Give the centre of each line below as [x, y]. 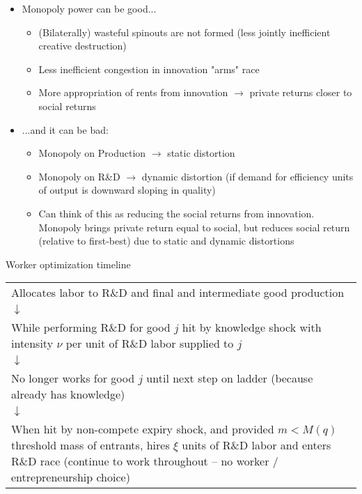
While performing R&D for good [91, 327]
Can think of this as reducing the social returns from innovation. [176, 213]
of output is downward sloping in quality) [127, 190]
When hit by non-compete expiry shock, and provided [143, 429]
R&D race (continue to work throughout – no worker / [145, 461]
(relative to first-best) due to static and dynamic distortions [166, 241]
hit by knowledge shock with [252, 327]
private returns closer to [301, 92]
